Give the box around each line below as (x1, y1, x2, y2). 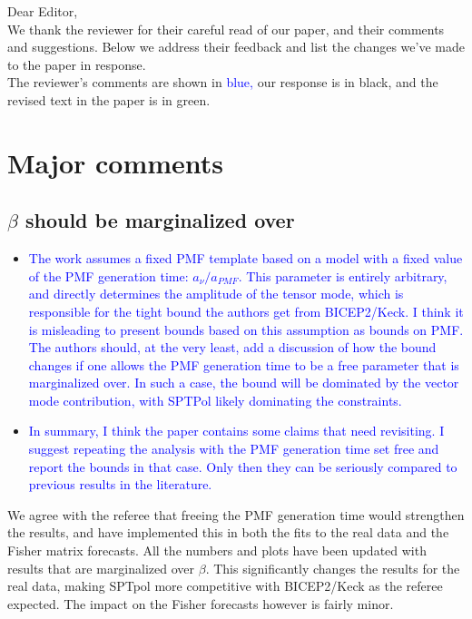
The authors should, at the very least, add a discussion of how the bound (28, 338, 437, 357)
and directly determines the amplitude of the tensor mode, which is (28, 284, 404, 303)
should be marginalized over (25, 206, 295, 234)
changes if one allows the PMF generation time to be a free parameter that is (28, 355, 459, 374)
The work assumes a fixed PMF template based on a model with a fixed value (28, 249, 463, 268)
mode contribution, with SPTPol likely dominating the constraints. (28, 390, 402, 409)
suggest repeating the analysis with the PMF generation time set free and (28, 439, 439, 458)
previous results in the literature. (28, 475, 212, 494)
